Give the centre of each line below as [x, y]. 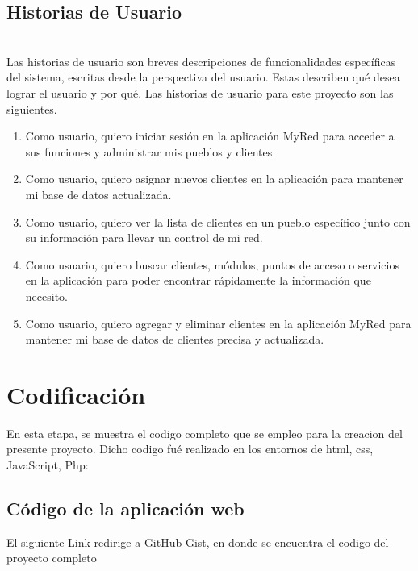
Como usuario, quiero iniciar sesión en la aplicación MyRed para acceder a [210, 136]
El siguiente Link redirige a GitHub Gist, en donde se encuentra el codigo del [198, 542]
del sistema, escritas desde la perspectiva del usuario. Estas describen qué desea [203, 77]
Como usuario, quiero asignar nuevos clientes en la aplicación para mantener [214, 179]
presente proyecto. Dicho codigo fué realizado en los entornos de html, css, [190, 449]
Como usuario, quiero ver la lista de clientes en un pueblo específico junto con [218, 221]
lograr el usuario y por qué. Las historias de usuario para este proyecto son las [200, 92]
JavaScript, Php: [48, 465]
